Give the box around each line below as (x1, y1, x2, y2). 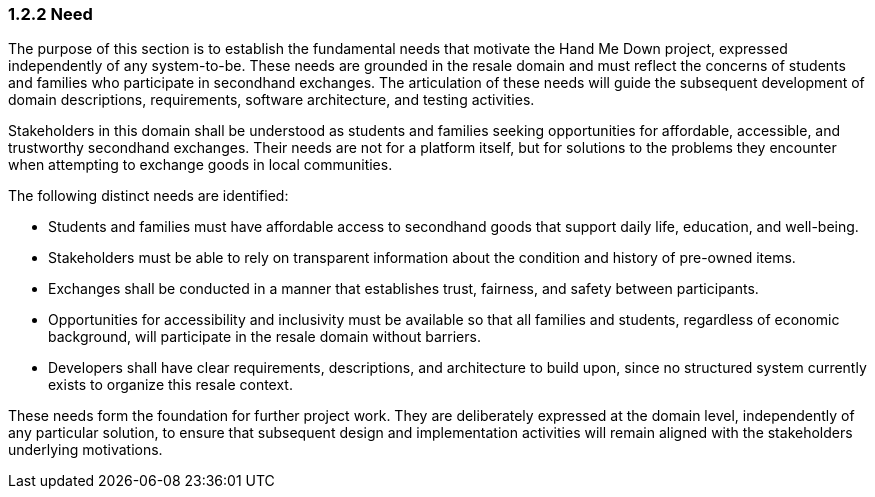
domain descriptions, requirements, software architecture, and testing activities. (8, 91, 535, 109)
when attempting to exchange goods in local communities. (8, 156, 393, 174)
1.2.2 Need (8, 4, 93, 24)
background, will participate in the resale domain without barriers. (48, 328, 481, 346)
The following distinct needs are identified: (8, 187, 289, 205)
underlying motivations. (8, 441, 163, 459)
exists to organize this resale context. (48, 376, 293, 394)
